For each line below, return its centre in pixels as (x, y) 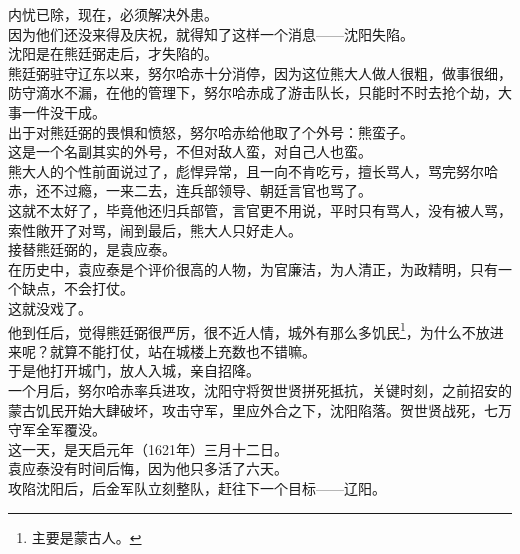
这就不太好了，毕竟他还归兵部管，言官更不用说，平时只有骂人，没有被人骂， (260, 209)
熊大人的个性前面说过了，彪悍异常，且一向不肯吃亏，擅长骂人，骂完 (232, 170)
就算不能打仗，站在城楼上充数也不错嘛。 (182, 350)
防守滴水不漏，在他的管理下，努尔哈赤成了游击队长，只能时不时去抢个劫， (253, 92)
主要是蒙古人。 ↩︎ (86, 536)
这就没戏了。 (50, 307)
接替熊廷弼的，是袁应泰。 (92, 249)
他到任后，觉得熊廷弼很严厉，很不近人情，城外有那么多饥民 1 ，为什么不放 (249, 330)
